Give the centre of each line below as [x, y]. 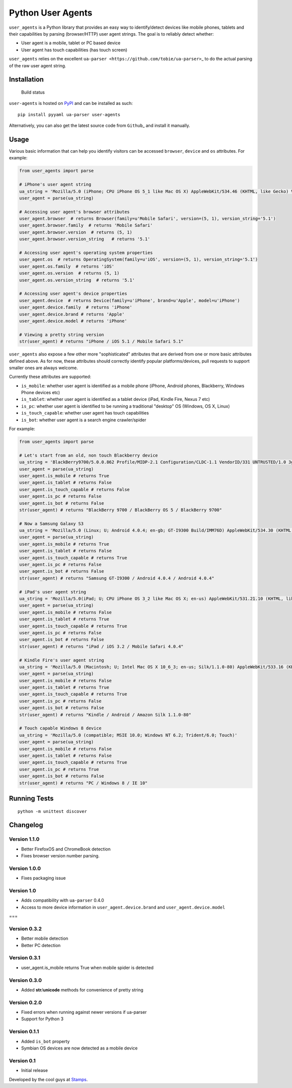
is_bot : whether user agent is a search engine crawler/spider [84, 420]
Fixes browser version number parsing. [60, 856]
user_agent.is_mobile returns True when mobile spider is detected [87, 968]
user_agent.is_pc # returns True [59, 769]
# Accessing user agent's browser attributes [74, 212]
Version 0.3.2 [25, 929]
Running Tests [31, 798]
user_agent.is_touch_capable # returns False [74, 489]
